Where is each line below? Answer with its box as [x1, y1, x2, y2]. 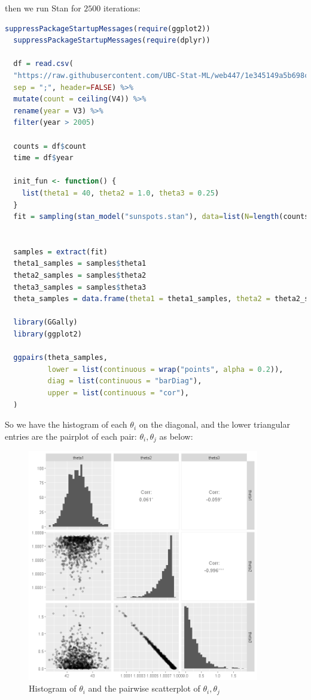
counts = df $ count [13, 142, 87, 151]
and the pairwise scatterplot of [88, 682, 200, 695]
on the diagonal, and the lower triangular [139, 418, 290, 431]
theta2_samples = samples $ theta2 [13, 271, 147, 280]
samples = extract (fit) [13, 247, 108, 256]
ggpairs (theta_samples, [13, 353, 108, 362]
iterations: [103, 2, 141, 14]
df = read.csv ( [13, 59, 74, 68]
